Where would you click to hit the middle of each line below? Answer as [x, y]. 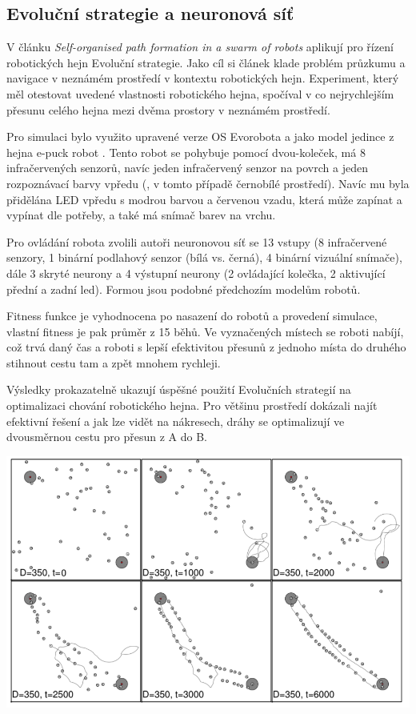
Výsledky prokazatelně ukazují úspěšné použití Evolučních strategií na [179, 389]
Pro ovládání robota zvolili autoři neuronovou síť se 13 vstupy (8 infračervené [197, 241]
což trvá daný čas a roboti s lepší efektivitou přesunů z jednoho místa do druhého [206, 347]
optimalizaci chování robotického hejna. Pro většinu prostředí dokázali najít [192, 405]
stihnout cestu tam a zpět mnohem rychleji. [114, 362]
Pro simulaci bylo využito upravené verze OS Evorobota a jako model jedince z [200, 136]
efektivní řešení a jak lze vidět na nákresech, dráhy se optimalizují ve [176, 421]
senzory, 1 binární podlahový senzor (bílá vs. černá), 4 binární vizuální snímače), [204, 257]
